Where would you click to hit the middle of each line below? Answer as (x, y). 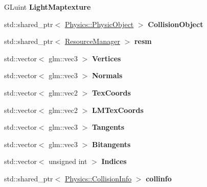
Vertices (106, 58)
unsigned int (68, 161)
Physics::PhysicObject (99, 24)
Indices (114, 161)
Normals (107, 75)
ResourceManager (92, 41)
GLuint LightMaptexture (48, 7)
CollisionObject (176, 24)
